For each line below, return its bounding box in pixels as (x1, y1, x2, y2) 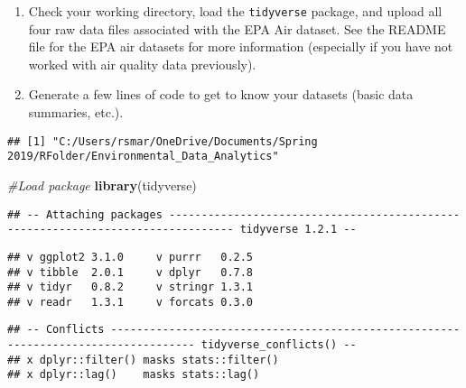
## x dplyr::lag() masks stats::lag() (7, 368, 260, 382)
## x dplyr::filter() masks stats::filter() (7, 353, 279, 366)
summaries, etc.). (28, 103, 124, 122)
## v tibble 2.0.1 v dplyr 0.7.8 (7, 265, 254, 279)
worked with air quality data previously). (28, 54, 256, 73)
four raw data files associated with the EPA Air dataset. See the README (28, 19, 446, 38)
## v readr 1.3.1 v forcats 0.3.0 (7, 295, 254, 309)
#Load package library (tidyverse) (7, 175, 197, 194)
